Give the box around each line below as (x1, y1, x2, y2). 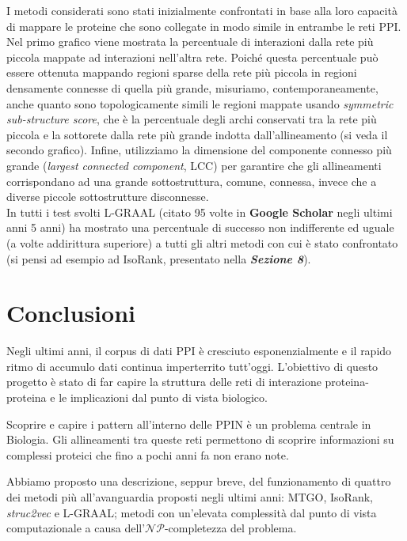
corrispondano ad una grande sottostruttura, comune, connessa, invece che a (6, 172, 377, 189)
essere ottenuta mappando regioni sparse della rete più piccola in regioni (6, 64, 357, 81)
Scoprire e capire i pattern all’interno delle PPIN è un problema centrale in (6, 415, 371, 432)
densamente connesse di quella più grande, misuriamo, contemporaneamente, (6, 79, 378, 96)
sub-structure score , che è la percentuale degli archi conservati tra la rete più (6, 111, 377, 127)
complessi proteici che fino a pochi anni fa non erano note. (6, 446, 289, 463)
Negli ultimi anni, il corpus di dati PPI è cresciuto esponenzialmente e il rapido (6, 342, 392, 359)
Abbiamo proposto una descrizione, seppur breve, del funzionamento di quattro (6, 473, 391, 490)
